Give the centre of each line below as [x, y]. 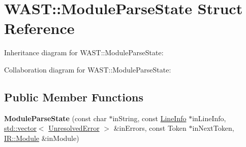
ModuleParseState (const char [55, 118]
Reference [39, 28]
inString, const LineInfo [149, 118]
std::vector [20, 128]
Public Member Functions [74, 97]
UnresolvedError [74, 128]
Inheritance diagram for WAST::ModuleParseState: [84, 52]
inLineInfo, [209, 118]
